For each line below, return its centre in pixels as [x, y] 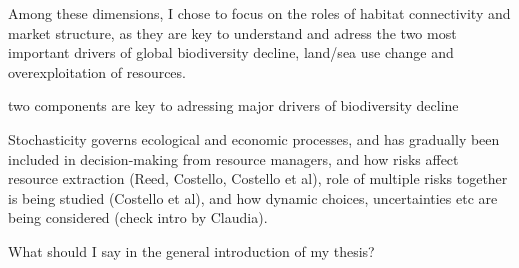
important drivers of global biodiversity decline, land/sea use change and [231, 52]
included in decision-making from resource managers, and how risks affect [233, 158]
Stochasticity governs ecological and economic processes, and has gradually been [254, 138]
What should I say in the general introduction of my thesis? [191, 250]
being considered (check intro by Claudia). [138, 217]
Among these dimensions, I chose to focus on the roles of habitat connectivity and [259, 13]
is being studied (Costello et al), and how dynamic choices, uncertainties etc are [253, 197]
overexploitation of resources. [97, 71]
